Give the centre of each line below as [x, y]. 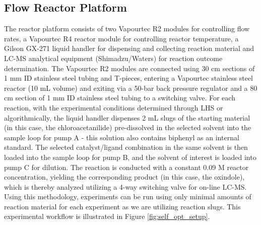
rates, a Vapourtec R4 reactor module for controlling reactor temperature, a [121, 38]
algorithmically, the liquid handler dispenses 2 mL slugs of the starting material [127, 117]
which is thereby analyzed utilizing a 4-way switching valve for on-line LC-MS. [125, 186]
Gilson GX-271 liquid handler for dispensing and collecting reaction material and [129, 48]
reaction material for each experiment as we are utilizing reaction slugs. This [122, 206]
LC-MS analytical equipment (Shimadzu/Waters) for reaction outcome [113, 58]
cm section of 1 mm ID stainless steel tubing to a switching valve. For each [120, 98]
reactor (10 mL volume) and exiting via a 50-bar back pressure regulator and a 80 [131, 88]
